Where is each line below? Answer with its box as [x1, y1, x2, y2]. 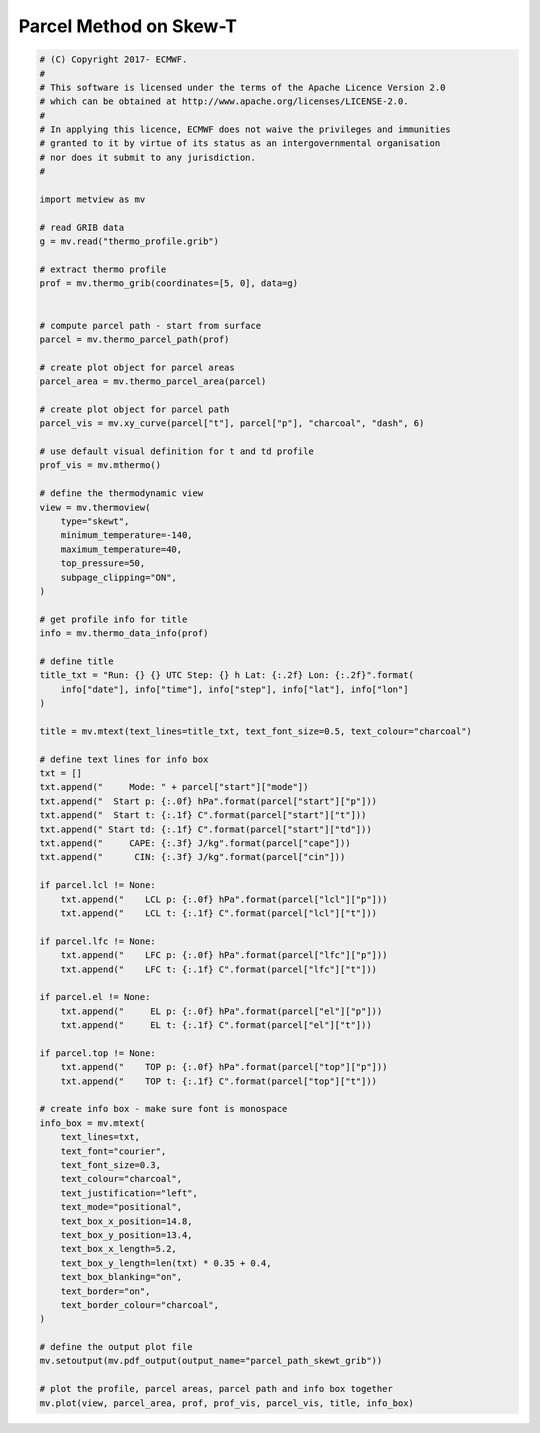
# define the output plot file [39, 1341, 194, 1353]
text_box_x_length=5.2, [60, 1243, 177, 1255]
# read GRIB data [39, 221, 125, 233]
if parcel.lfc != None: [39, 935, 157, 947]
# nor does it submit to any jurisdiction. [39, 151, 257, 163]
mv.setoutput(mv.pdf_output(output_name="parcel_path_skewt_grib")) [39, 1355, 383, 1367]
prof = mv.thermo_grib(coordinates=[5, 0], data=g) [39, 278, 299, 289]
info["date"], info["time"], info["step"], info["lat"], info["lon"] [60, 683, 409, 695]
